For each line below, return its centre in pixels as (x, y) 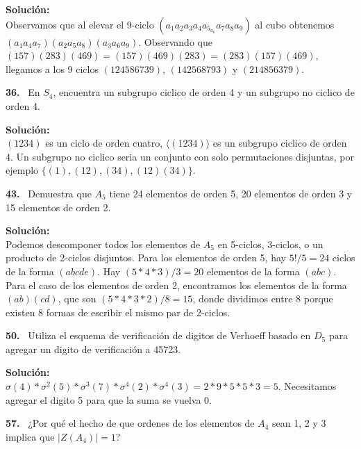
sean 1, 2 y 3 (299, 423)
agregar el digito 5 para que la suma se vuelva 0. (109, 399)
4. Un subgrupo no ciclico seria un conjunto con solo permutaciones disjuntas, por (180, 156)
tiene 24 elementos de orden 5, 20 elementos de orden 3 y (231, 193)
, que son (77, 299)
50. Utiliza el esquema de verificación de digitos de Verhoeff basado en (158, 335)
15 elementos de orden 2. (58, 207)
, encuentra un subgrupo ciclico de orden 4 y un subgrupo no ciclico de (204, 92)
